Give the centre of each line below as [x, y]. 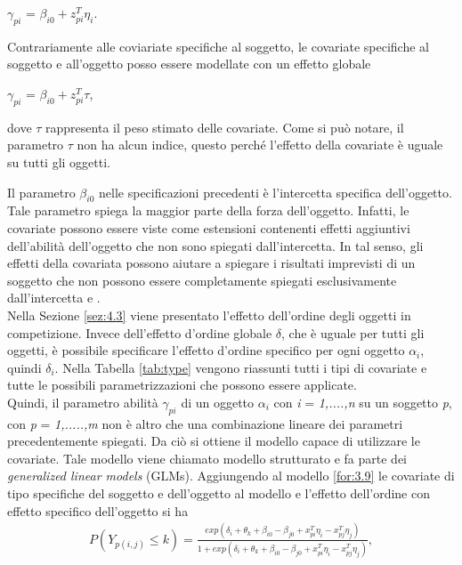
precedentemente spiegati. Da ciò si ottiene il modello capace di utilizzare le [214, 441]
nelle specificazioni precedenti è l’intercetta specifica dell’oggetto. [276, 192]
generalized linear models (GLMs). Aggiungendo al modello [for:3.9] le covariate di [231, 476]
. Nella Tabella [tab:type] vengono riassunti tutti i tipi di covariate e [241, 367]
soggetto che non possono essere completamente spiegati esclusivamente [202, 280]
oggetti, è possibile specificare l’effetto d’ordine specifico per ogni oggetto [206, 350]
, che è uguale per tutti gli [353, 332]
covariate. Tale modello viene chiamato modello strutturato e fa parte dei [207, 458]
